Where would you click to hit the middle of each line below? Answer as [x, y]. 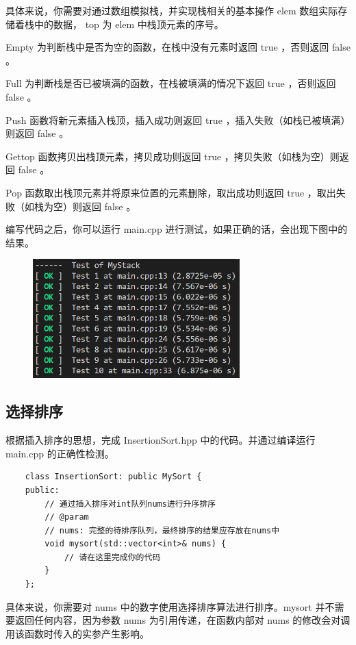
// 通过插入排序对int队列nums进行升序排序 [130, 504]
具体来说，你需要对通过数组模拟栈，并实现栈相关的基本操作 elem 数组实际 [172, 10]
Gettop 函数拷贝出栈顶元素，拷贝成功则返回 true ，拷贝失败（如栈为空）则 [173, 156]
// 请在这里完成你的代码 [112, 557]
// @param [67, 517]
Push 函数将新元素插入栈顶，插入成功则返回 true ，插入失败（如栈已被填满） [178, 119]
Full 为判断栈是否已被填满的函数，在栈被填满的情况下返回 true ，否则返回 [171, 83]
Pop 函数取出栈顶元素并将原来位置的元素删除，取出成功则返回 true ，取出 [171, 192]
